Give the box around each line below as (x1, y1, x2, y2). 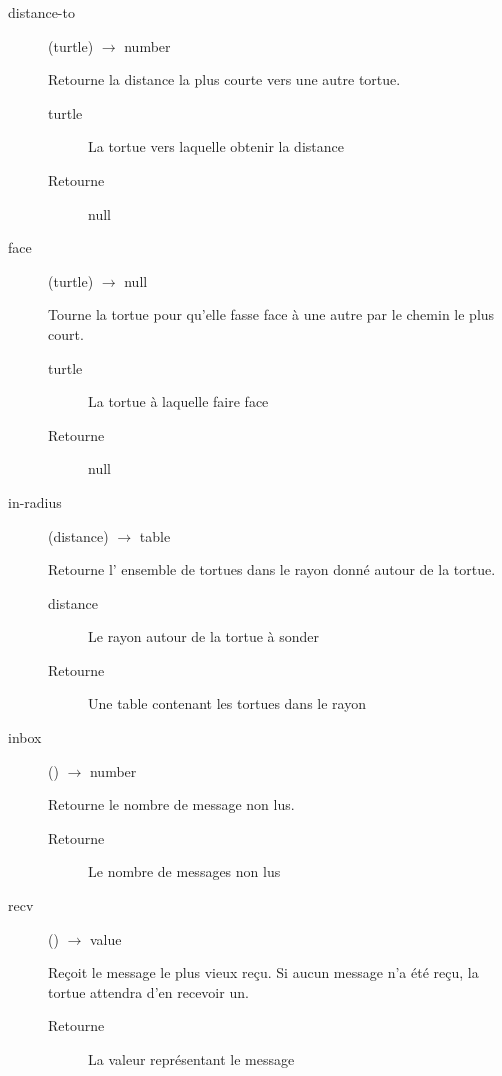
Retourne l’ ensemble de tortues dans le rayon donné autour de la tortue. (48, 559, 496, 580)
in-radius (8, 491, 62, 512)
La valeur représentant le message (88, 1049, 295, 1069)
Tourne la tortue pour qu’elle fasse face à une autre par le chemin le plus (48, 304, 495, 325)
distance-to (8, 2, 75, 22)
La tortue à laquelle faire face (88, 391, 269, 412)
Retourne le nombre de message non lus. (48, 794, 295, 815)
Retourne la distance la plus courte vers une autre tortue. (48, 69, 401, 90)
